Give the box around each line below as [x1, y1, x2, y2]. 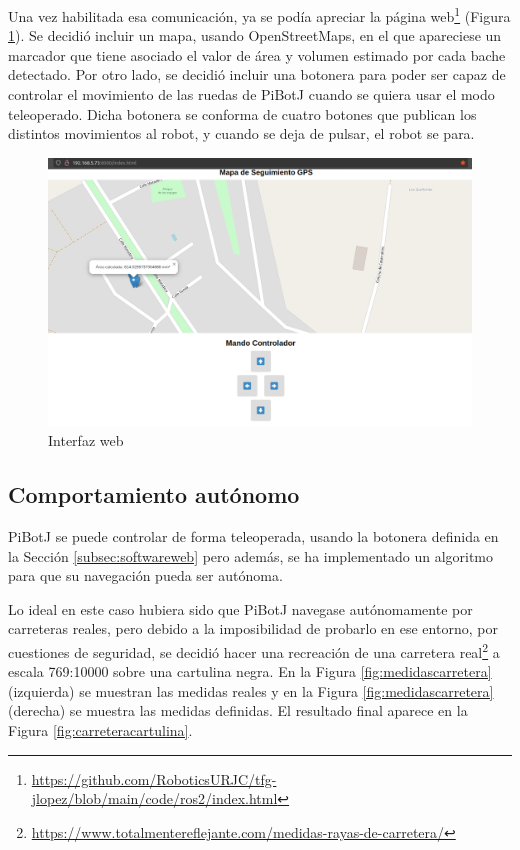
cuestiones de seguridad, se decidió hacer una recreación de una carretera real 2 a [8, 638, 500, 662]
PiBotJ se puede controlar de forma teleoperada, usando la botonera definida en [8, 525, 499, 546]
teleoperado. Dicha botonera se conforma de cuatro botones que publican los [8, 103, 477, 124]
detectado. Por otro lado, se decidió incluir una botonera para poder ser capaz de [8, 64, 506, 85]
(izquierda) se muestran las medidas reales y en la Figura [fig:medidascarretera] [8, 680, 494, 701]
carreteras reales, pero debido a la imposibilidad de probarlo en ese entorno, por [8, 618, 498, 639]
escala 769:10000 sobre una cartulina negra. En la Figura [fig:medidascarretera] [8, 661, 492, 682]
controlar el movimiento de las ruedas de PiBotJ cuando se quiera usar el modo [8, 84, 495, 105]
